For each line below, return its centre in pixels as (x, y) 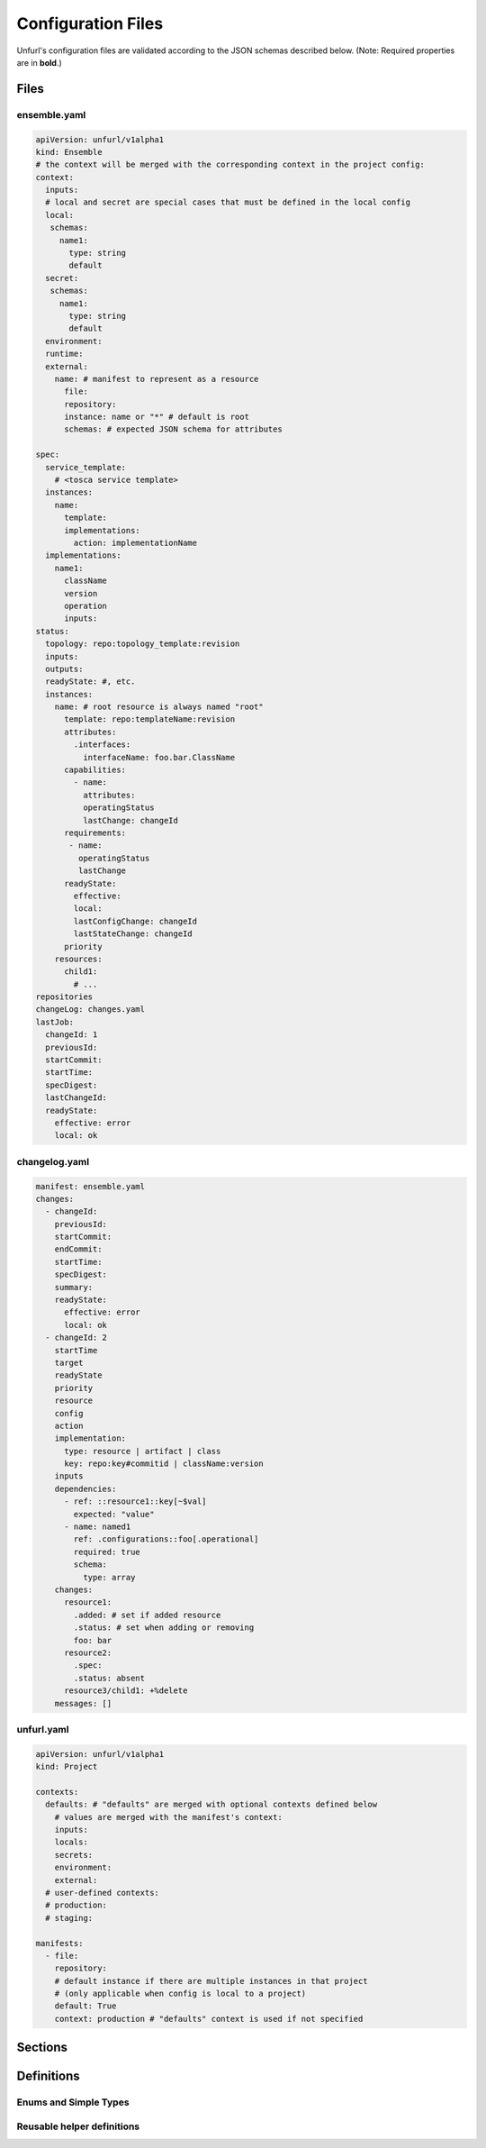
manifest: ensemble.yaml (90, 1186)
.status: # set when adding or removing (164, 1628)
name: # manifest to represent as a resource (157, 379)
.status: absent (109, 1678)
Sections (42, 2048)
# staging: (69, 1918)
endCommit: (78, 1249)
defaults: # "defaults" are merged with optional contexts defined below (211, 1805)
